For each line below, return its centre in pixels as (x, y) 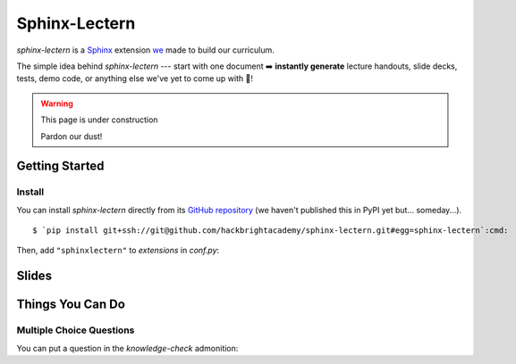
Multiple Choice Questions (76, 330)
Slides (34, 276)
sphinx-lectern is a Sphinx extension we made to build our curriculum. (145, 50)
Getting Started (60, 166)
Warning (57, 103)
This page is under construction (99, 120)
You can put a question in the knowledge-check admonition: (127, 348)
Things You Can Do (71, 305)
